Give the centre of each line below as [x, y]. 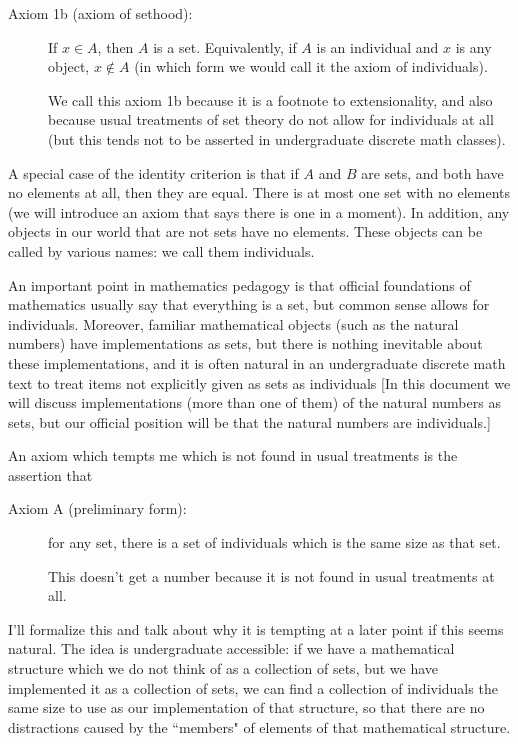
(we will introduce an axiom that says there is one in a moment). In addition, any [259, 211]
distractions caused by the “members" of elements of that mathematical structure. [259, 726]
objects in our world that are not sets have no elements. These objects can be [245, 231]
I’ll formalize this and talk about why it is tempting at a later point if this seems [256, 628]
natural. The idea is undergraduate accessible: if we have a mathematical [231, 648]
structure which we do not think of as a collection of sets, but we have [223, 668]
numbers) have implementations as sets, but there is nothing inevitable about [245, 343]
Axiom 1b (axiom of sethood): [100, 13]
